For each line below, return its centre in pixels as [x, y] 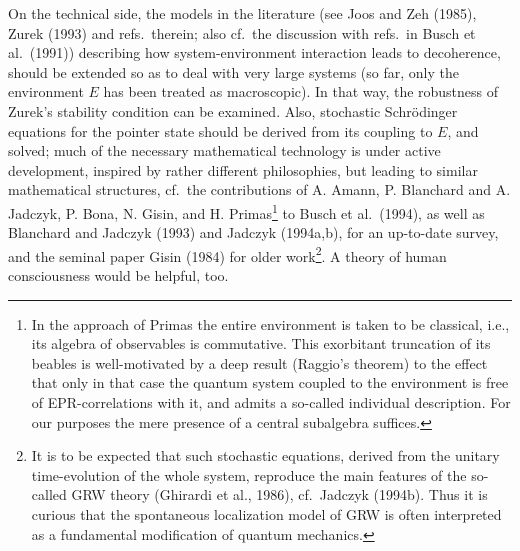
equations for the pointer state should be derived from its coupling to [220, 130]
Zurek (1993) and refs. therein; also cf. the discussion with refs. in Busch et [242, 32]
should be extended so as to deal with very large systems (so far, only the [233, 71]
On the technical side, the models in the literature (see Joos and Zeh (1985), [242, 13]
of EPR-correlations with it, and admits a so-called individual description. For [271, 402]
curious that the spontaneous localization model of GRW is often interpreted [266, 513]
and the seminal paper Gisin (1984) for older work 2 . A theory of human [227, 254]
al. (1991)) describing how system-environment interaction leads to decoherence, [254, 52]
